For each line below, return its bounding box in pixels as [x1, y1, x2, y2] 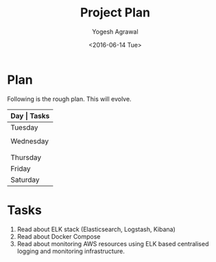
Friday [10, 163, 31, 173]
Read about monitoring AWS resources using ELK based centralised [16, 239, 209, 248]
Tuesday [10, 122, 38, 132]
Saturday [10, 175, 40, 184]
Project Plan [80, 5, 151, 21]
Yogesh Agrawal [92, 27, 139, 36]
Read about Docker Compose [16, 232, 101, 241]
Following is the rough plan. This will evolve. [7, 95, 132, 103]
